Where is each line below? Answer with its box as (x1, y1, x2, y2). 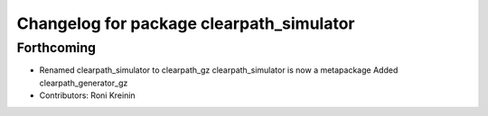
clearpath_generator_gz (39, 77, 128, 88)
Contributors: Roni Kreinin (39, 90, 136, 101)
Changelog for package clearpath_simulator (16, 13, 355, 33)
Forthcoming (16, 40, 97, 56)
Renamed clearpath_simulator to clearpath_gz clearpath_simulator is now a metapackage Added (39, 65, 399, 76)
